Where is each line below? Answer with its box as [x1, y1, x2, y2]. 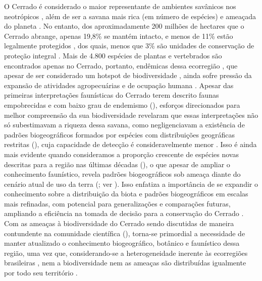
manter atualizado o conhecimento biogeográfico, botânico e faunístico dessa [4, 238, 240, 248]
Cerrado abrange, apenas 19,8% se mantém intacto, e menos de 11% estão [4, 30, 233, 41]
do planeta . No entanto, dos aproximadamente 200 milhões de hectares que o [4, 21, 244, 31]
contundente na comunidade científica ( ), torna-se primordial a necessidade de [4, 228, 245, 238]
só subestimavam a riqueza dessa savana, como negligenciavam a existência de [4, 119, 245, 130]
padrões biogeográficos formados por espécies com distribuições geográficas [4, 129, 235, 139]
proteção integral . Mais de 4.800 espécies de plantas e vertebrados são [4, 50, 222, 60]
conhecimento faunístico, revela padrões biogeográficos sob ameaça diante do [4, 169, 241, 179]
